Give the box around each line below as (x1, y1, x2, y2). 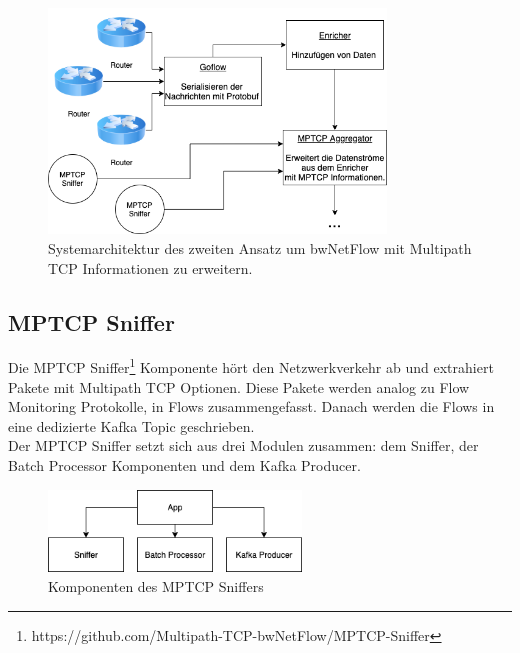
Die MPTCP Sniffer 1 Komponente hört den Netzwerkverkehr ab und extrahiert (8, 354, 494, 377)
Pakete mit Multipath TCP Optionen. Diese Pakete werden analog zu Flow (8, 376, 470, 397)
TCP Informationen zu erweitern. (48, 257, 253, 278)
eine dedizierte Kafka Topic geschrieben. (8, 415, 255, 436)
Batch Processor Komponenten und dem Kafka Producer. (8, 454, 361, 475)
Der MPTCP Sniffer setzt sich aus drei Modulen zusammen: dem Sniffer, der (8, 435, 479, 456)
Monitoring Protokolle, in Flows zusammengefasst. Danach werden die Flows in (8, 396, 495, 417)
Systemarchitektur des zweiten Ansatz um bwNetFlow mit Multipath (48, 237, 472, 258)
